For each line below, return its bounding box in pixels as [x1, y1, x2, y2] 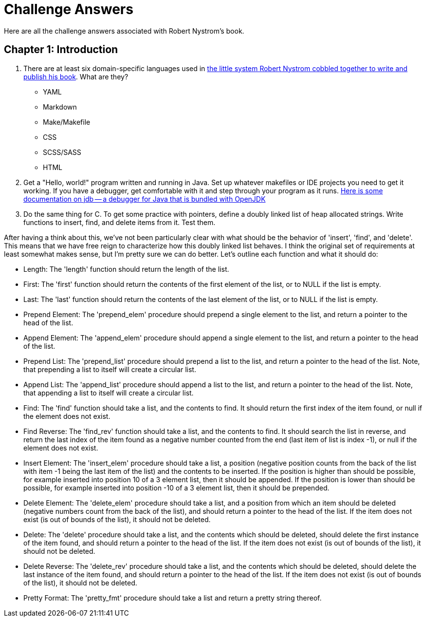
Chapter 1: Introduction [4, 43, 118, 56]
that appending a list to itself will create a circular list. [23, 388, 194, 397]
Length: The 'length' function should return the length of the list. [23, 264, 229, 273]
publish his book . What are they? [23, 72, 129, 81]
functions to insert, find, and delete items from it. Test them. [23, 218, 216, 226]
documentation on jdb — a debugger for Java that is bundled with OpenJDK [23, 194, 266, 203]
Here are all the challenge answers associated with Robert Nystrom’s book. [4, 26, 244, 35]
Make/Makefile [43, 117, 91, 126]
